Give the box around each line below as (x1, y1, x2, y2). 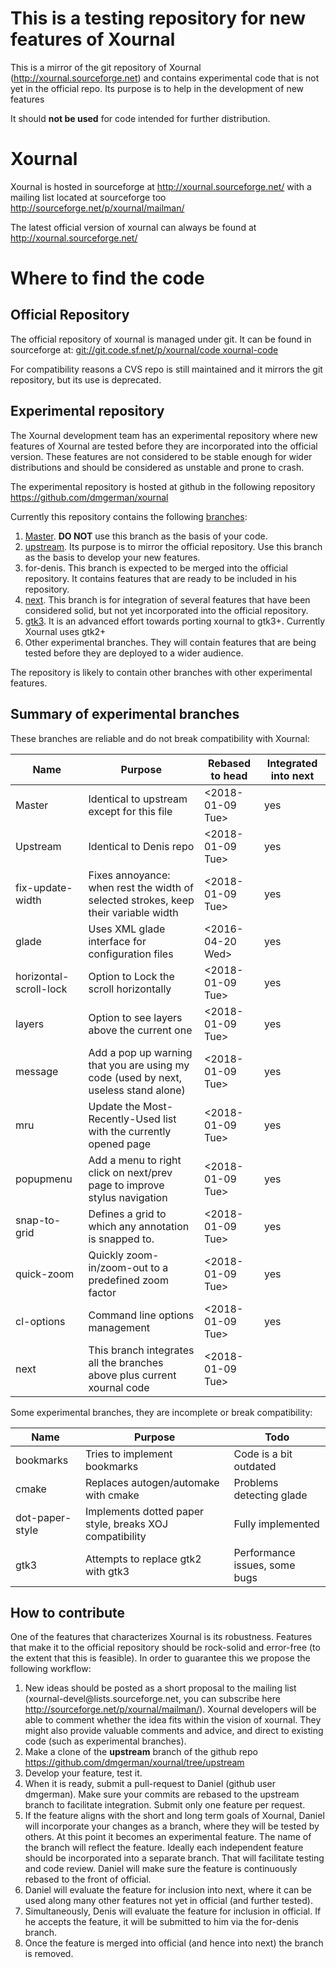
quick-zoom (15, 1267, 75, 1281)
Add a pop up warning (88, 1045, 193, 1059)
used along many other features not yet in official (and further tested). (24, 1895, 313, 1907)
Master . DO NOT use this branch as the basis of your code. (24, 530, 268, 542)
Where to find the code (10, 267, 205, 290)
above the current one (88, 1023, 193, 1037)
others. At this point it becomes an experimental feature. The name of (24, 1831, 312, 1843)
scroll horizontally (88, 982, 172, 996)
